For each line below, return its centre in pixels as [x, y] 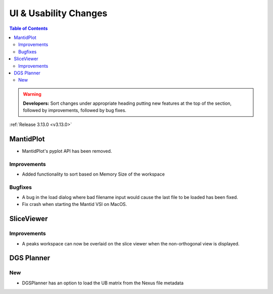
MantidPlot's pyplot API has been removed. [67, 151]
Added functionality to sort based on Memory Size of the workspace [94, 174]
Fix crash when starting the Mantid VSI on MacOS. [75, 204]
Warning [32, 94]
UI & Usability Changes [58, 13]
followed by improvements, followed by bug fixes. [75, 110]
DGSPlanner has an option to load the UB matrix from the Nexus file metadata [103, 283]
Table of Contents [29, 28]
